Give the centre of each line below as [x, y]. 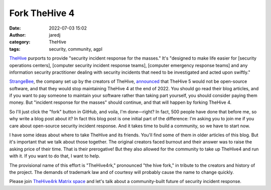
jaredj [55, 35]
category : [20, 42]
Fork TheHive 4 [42, 13]
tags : [15, 49]
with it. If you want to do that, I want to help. [55, 156]
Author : [18, 35]
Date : [15, 28]
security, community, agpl [76, 49]
